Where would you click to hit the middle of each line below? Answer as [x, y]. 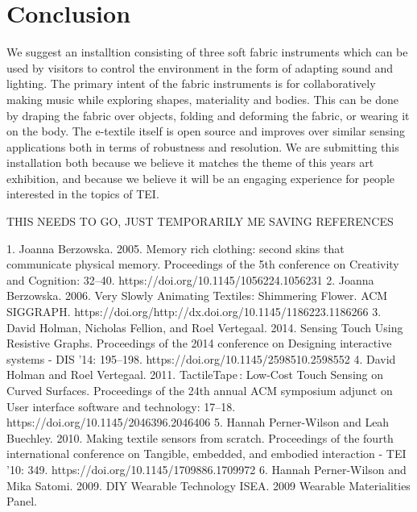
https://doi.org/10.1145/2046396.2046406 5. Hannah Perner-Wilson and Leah [198, 422]
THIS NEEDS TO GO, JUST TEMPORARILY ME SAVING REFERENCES [200, 221]
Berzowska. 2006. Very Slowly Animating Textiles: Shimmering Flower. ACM [197, 296]
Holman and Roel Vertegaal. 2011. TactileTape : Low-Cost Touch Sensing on [195, 375]
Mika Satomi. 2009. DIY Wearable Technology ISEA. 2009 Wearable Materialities [208, 485]
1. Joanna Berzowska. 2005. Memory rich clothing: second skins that [175, 248]
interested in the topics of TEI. [83, 194]
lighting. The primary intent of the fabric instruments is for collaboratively [191, 83]
